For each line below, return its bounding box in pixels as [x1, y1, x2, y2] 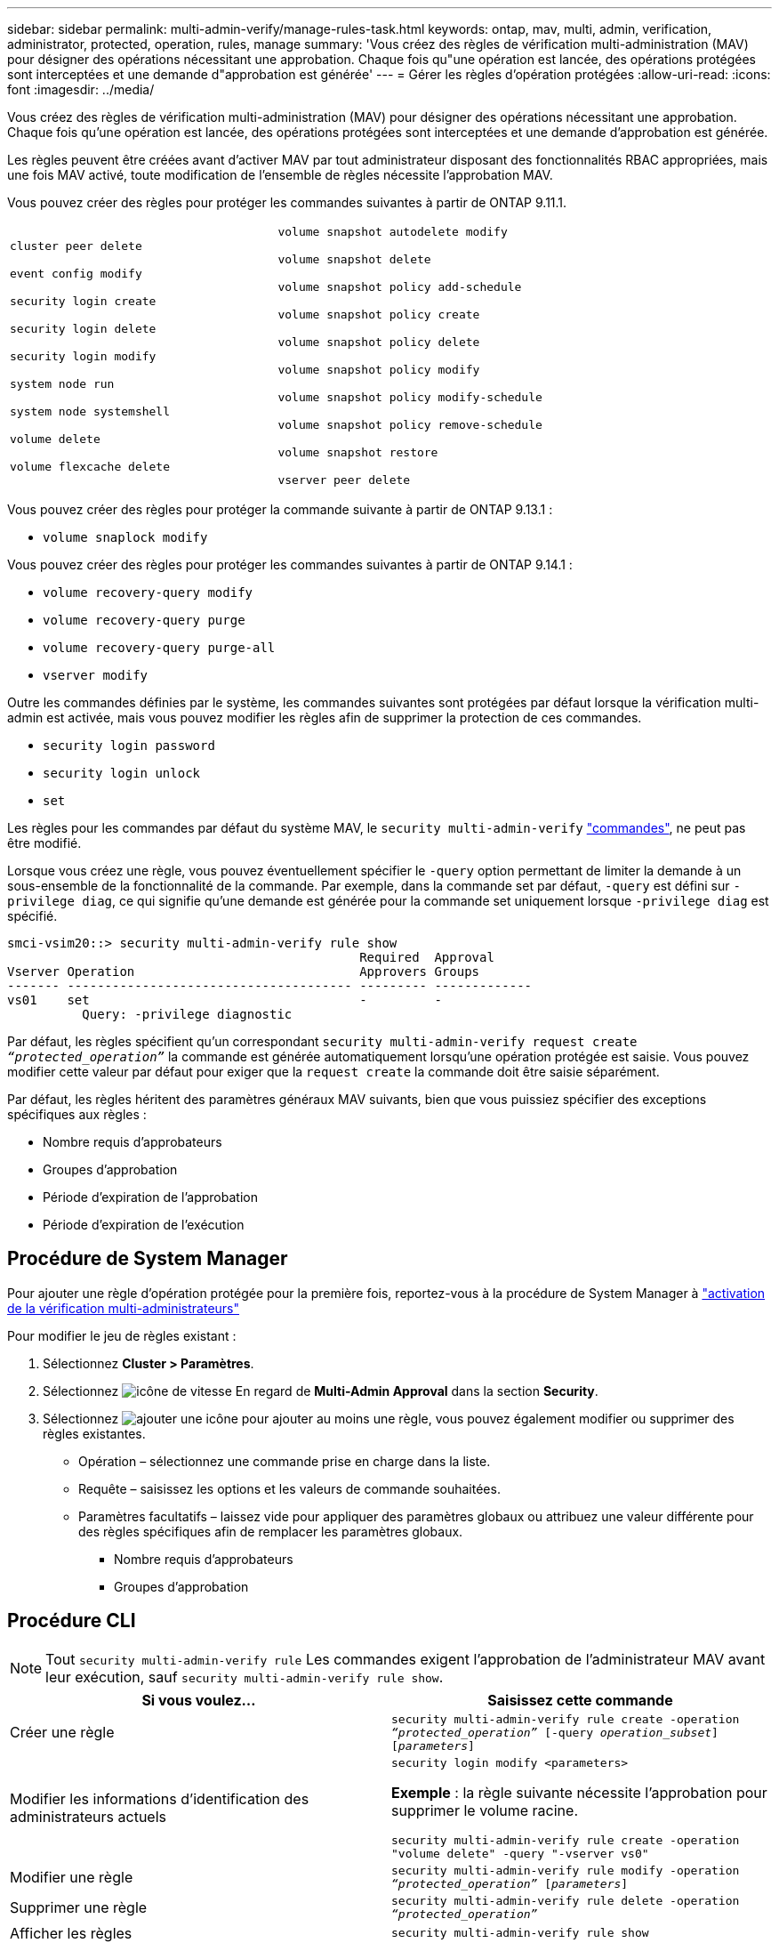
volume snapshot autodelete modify [277, 225, 508, 238]
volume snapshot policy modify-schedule [277, 391, 542, 404]
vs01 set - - [7, 993, 442, 1007]
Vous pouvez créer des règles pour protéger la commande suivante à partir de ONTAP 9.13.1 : [7, 502, 553, 517]
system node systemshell [10, 404, 171, 418]
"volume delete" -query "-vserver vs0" [391, 1846, 649, 1860]
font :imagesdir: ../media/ [7, 82, 155, 97]
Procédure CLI [7, 1609, 136, 1633]
